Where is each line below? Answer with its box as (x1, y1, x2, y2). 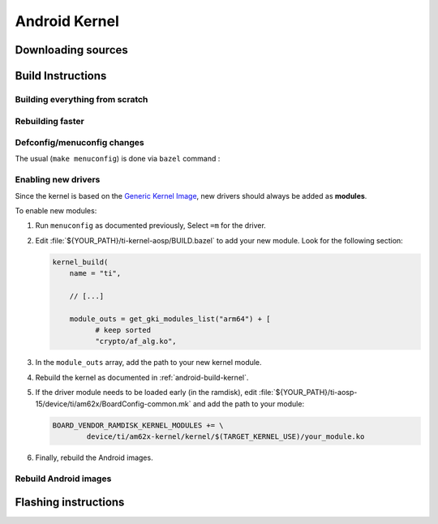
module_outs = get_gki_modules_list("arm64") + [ (69, 314, 271, 324)
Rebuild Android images (15, 473, 112, 484)
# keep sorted (94, 325, 152, 335)
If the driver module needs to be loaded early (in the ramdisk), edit (35, 388, 257, 397)
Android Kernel (15, 12, 119, 30)
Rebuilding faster (15, 115, 84, 127)
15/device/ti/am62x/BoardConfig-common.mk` (35, 398, 191, 409)
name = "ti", (69, 268, 122, 278)
